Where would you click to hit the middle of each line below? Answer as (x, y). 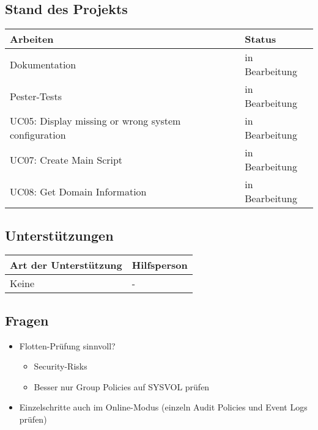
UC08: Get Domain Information (78, 191)
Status (261, 39)
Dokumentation (43, 64)
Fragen (27, 320)
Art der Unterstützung (66, 265)
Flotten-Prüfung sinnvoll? (67, 345)
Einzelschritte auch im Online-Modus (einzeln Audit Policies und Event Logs (163, 407)
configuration (38, 135)
